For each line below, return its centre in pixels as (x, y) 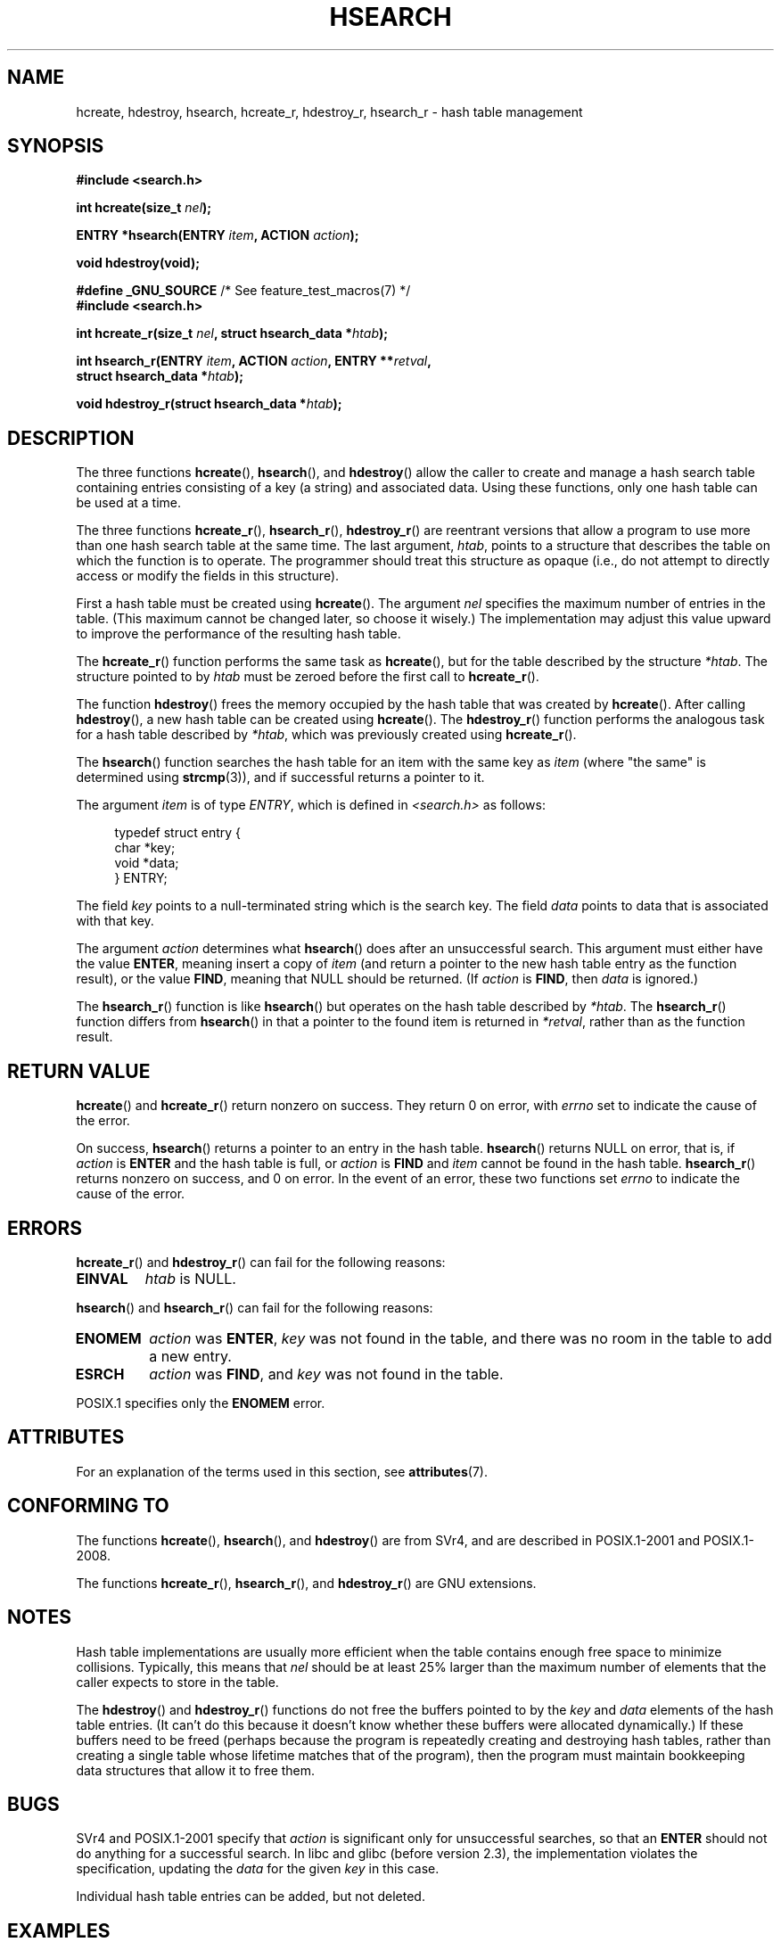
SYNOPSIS (56, 146)
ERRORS (45, 1228)
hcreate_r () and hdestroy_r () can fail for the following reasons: (261, 1262)
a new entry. (190, 1356)
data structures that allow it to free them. (196, 1770)
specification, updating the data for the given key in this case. (258, 1869)
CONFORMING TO (88, 1506)
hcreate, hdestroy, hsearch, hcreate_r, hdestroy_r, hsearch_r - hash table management (329, 111)
